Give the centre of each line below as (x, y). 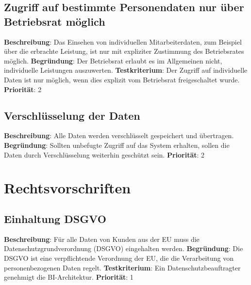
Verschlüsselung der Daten (72, 115)
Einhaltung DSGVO (55, 218)
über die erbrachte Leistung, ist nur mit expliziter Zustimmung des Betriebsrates (124, 51)
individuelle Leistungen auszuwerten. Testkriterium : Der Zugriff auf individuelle (126, 70)
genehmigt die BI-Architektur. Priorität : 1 (69, 277)
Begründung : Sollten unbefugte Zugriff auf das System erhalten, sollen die (117, 145)
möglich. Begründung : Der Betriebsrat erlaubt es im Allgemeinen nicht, (113, 60)
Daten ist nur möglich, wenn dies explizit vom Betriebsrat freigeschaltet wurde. (122, 79)
